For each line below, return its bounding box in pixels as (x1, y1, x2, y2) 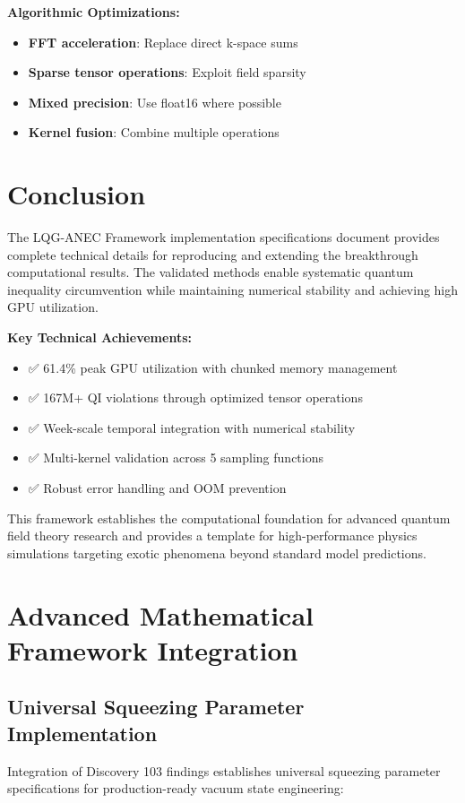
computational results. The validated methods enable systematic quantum (7, 263, 414, 281)
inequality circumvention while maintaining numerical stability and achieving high (7, 280, 459, 298)
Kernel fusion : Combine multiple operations (28, 123, 280, 142)
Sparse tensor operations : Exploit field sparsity (28, 63, 306, 82)
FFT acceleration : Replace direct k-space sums (28, 32, 298, 51)
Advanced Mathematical (7, 596, 314, 633)
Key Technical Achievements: (7, 328, 192, 347)
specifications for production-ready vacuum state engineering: (7, 779, 344, 798)
